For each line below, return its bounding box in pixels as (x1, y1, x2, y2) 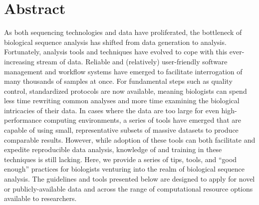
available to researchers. (4, 193, 77, 204)
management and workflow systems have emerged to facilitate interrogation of (4, 66, 243, 76)
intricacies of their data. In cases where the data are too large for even (4, 105, 219, 115)
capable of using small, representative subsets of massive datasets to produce (4, 125, 239, 135)
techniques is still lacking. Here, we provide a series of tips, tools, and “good (4, 154, 237, 164)
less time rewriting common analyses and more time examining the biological (4, 95, 240, 106)
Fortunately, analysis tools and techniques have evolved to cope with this (4, 46, 228, 57)
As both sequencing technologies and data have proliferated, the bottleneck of (4, 27, 242, 37)
